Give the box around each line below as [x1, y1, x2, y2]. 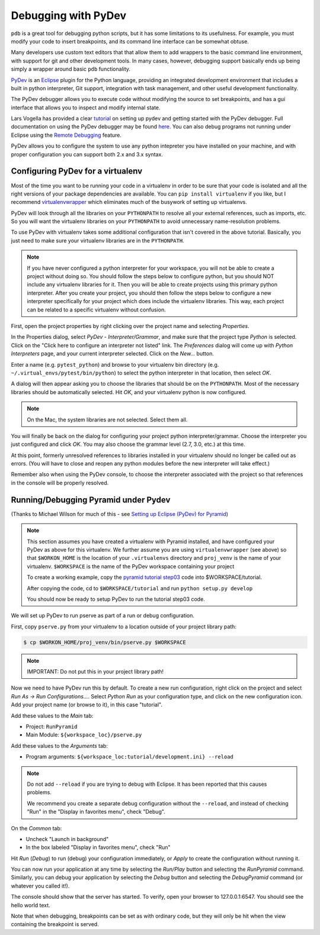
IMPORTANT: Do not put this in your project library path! [27, 668, 164, 675]
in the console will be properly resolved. [11, 479, 109, 486]
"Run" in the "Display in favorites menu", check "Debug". [27, 808, 165, 816]
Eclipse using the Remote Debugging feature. [11, 131, 121, 138]
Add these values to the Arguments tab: [11, 742, 108, 749]
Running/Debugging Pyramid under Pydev [11, 495, 171, 505]
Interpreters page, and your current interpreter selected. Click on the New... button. [11, 350, 215, 357]
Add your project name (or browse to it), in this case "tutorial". [11, 701, 163, 709]
